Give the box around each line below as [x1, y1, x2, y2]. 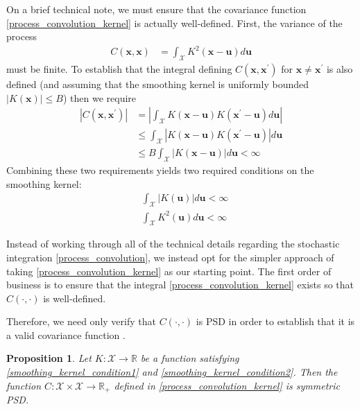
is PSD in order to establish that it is [196, 314, 355, 329]
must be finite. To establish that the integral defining [6, 62, 232, 76]
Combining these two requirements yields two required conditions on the [6, 162, 314, 177]
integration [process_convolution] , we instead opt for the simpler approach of [6, 250, 334, 264]
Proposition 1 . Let [6, 351, 92, 365]
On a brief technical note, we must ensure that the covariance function [6, 2, 307, 16]
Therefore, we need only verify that [6, 314, 156, 329]
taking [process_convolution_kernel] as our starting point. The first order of [6, 263, 332, 278]
